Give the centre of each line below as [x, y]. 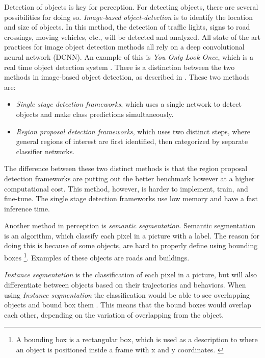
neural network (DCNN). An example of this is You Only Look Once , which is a [129, 56]
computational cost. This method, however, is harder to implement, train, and [126, 188]
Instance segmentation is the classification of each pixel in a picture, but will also [131, 275]
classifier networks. [45, 151]
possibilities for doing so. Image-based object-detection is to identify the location [128, 17]
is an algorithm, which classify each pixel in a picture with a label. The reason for [132, 235]
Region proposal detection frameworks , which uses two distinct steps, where [133, 131]
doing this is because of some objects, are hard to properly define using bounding [131, 245]
